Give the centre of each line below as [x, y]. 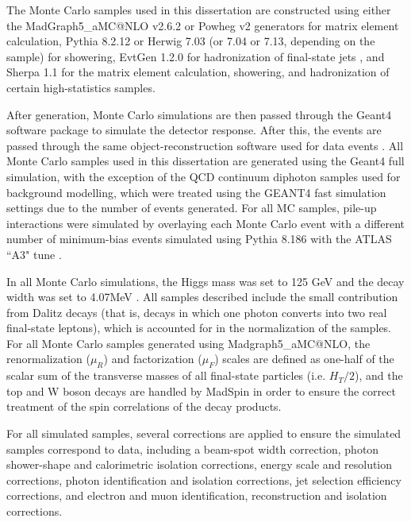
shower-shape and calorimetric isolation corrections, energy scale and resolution [200, 464]
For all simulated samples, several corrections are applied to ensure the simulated [204, 433]
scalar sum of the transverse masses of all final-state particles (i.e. [166, 375]
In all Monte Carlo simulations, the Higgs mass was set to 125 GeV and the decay [205, 281]
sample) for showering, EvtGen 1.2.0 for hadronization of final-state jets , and [196, 56]
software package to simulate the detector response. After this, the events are [194, 130]
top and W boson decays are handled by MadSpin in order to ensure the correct [201, 391]
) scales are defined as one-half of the [304, 359]
